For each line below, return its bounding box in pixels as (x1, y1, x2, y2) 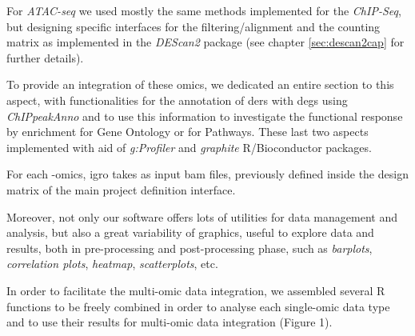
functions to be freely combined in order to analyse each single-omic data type (6, 298, 390, 314)
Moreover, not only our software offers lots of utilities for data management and (6, 208, 397, 225)
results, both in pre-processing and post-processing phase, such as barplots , (6, 239, 373, 256)
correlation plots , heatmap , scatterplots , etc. (6, 255, 218, 272)
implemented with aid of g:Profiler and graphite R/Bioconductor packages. (6, 138, 372, 155)
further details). (6, 49, 84, 66)
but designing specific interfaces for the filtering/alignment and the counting (6, 18, 381, 34)
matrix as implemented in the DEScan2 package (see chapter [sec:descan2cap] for (6, 34, 405, 50)
